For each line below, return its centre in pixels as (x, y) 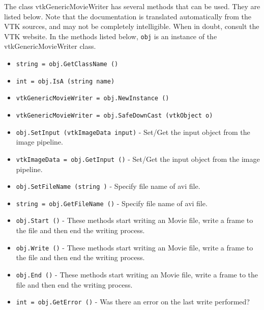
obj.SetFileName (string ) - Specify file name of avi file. (108, 186)
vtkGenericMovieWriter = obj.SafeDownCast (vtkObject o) (114, 116)
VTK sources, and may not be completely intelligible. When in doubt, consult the (132, 26)
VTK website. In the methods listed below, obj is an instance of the (111, 36)
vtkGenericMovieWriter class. (50, 46)
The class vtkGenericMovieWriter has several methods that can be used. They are (132, 6)
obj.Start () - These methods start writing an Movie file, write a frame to (135, 220)
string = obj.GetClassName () (67, 64)
